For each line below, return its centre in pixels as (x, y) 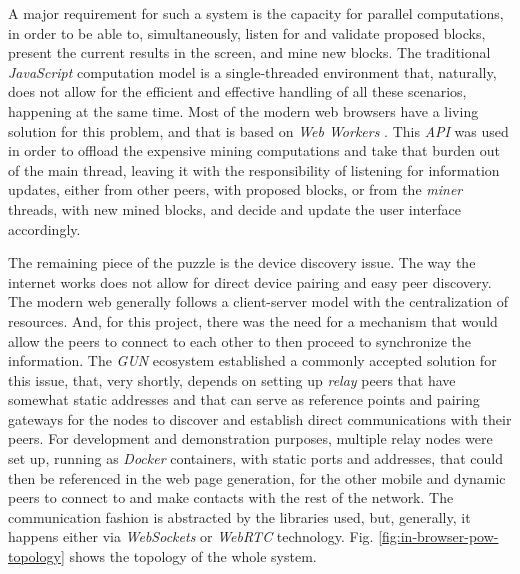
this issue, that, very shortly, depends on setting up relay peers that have (232, 379)
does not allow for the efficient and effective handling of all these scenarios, (237, 91)
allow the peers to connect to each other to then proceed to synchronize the (240, 340)
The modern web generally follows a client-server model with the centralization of (258, 301)
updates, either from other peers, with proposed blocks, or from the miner (235, 189)
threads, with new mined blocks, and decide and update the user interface (235, 208)
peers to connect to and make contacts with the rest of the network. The (231, 497)
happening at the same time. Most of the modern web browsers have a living (243, 110)
